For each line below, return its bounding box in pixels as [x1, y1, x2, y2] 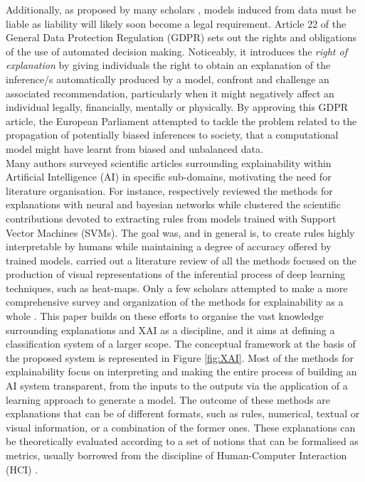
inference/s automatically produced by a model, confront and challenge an [6, 71, 329, 86]
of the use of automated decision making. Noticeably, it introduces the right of [6, 43, 347, 58]
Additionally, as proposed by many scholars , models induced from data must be [6, 2, 356, 16]
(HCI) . [6, 461, 38, 476]
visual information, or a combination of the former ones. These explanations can [6, 419, 356, 434]
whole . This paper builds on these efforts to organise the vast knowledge [6, 309, 324, 323]
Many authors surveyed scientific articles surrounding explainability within [6, 155, 332, 170]
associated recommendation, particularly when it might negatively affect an [6, 85, 334, 100]
